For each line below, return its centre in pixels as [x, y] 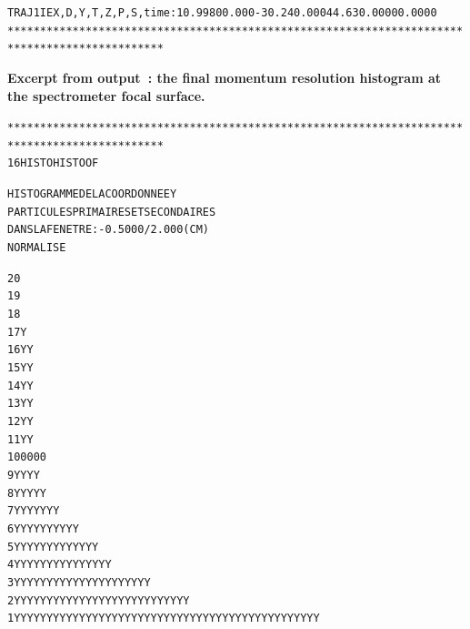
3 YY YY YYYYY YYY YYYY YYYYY [79, 582]
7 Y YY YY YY [34, 511]
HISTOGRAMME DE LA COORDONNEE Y [92, 194]
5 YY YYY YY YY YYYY [53, 547]
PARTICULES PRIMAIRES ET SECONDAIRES [112, 212]
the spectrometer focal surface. [106, 95]
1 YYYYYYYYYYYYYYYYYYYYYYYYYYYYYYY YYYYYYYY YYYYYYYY [164, 619]
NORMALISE [37, 248]
